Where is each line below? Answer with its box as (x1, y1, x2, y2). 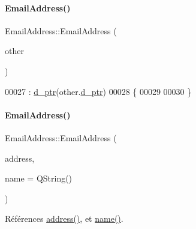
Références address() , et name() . (5, 212, 123, 225)
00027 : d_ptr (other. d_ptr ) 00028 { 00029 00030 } (5, 85, 192, 97)
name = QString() (5, 172, 73, 185)
